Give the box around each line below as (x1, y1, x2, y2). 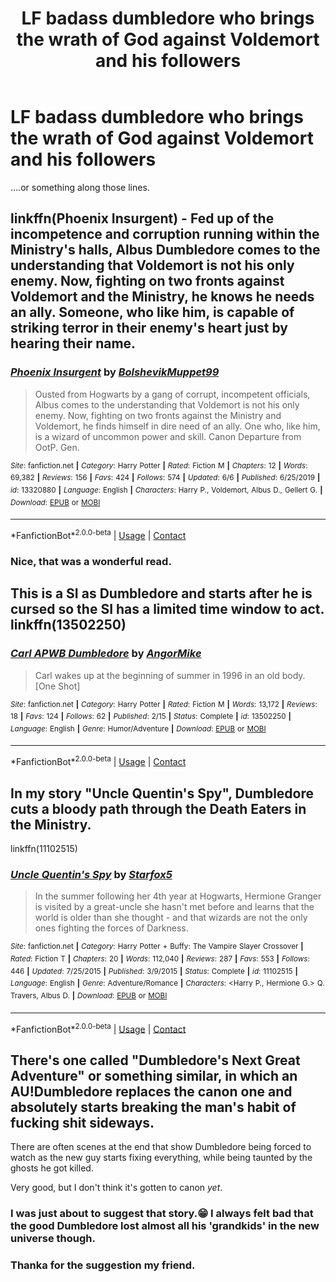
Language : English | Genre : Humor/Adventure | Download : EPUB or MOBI (10, 723, 267, 734)
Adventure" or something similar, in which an (10, 1067, 298, 1084)
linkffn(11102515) (10, 842, 78, 854)
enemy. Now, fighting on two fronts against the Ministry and (34, 409, 282, 421)
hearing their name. (10, 335, 137, 352)
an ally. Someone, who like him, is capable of (10, 304, 295, 321)
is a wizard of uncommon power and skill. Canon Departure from (34, 430, 302, 442)
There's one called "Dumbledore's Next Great (10, 1052, 301, 1069)
